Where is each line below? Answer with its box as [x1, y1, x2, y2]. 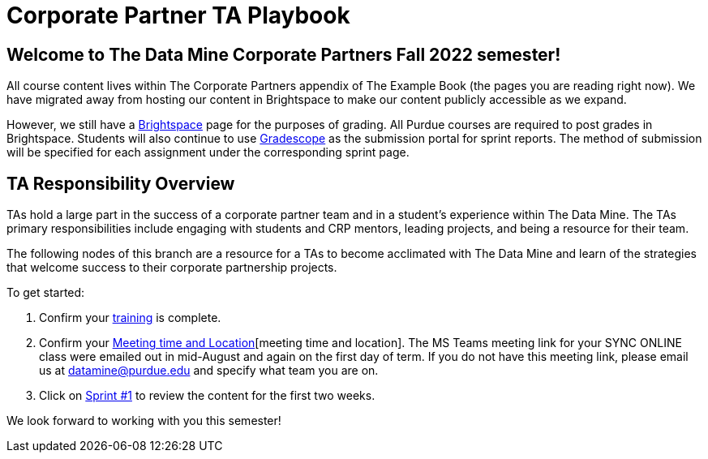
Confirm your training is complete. [39, 311, 221, 325]
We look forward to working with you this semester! [6, 414, 281, 428]
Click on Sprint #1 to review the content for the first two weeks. [39, 388, 375, 403]
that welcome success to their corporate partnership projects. [6, 260, 337, 275]
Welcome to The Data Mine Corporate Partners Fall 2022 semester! [6, 44, 561, 65]
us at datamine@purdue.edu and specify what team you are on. [39, 363, 379, 378]
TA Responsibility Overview [6, 173, 235, 194]
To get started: [6, 285, 85, 300]
